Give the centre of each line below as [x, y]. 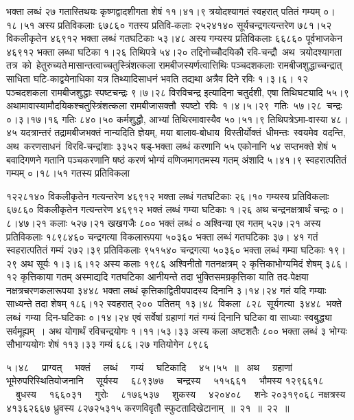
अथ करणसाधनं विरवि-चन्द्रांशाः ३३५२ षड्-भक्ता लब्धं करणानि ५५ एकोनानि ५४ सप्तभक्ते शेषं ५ [172, 145]
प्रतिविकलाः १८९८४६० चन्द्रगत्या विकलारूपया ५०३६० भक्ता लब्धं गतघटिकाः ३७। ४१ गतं [162, 236]
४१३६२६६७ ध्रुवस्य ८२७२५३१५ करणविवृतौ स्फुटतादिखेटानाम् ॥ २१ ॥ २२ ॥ [148, 407]
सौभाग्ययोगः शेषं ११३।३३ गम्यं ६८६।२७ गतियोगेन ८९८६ [108, 344]
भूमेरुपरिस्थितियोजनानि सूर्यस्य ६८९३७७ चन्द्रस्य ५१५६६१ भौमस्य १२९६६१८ [165, 380]
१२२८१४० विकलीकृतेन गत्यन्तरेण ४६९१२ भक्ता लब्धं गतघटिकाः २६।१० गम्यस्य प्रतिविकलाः [168, 196]
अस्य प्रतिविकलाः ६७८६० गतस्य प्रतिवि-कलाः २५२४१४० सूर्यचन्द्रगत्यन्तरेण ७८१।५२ [185, 24]
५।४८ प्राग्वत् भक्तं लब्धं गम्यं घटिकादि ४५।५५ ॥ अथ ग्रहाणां [149, 367]
